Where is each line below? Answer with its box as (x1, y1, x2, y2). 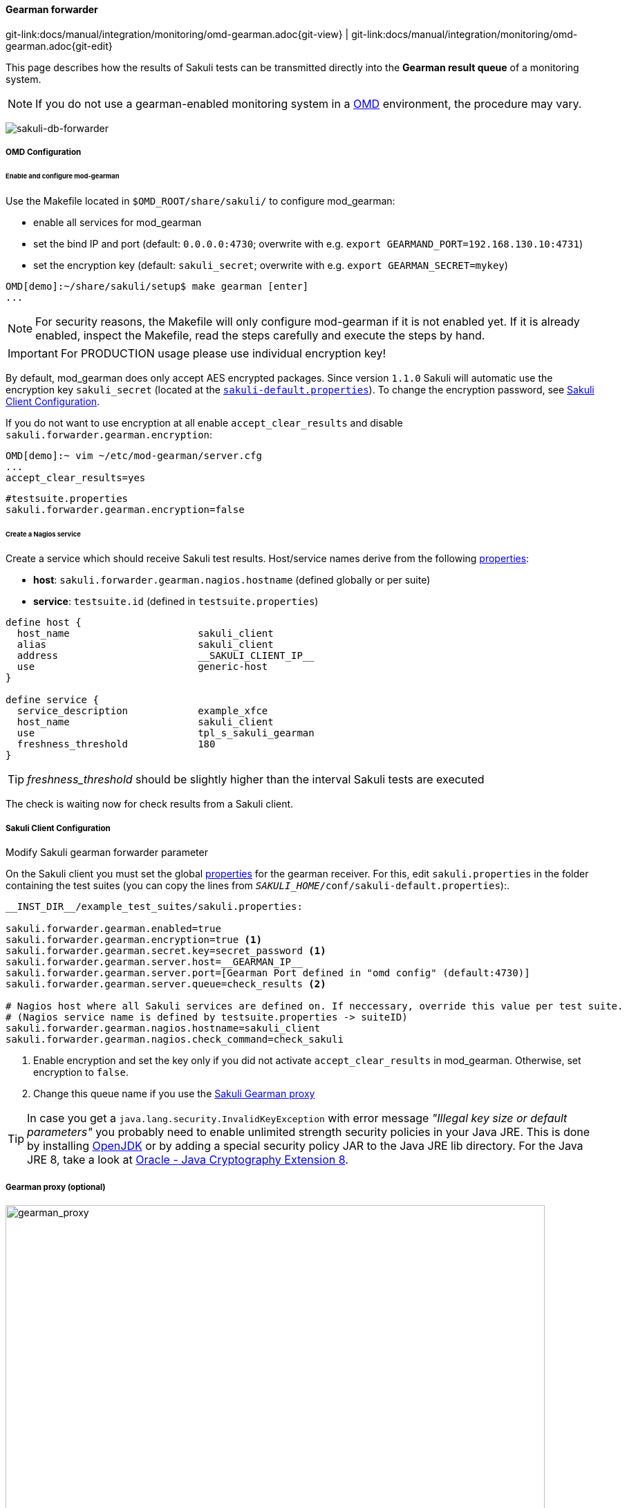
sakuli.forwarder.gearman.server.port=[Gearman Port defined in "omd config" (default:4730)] (6, 967, 530, 979)
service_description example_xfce (17, 705, 268, 717)
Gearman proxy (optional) (6, 1182, 106, 1192)
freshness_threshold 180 (17, 738, 216, 750)
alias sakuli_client (17, 639, 274, 651)
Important (8, 346, 58, 360)
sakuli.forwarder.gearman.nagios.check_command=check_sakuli (6, 1034, 344, 1045)
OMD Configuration (6, 147, 82, 157)
